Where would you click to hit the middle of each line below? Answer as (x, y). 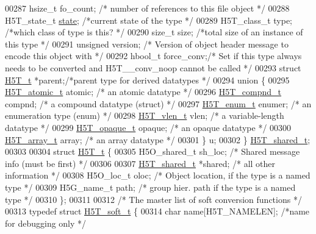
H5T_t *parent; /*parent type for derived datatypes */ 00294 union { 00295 (147, 80)
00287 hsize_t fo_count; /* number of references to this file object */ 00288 (147, 8)
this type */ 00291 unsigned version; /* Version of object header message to (147, 44)
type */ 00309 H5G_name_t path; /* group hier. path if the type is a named (150, 187)
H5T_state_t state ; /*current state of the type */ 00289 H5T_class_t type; (149, 20)
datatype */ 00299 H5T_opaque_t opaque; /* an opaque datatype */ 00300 (148, 127)
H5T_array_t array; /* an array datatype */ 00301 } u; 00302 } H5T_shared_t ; (158, 139)
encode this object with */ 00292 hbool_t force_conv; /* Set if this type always (153, 56)
